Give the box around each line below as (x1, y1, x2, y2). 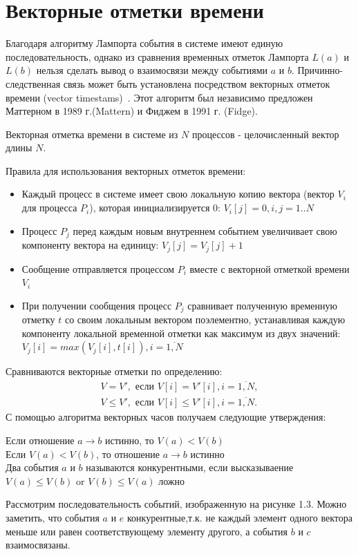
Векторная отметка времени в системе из (6, 126, 178, 141)
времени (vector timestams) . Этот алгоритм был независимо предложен (6, 90, 313, 104)
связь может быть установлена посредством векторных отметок (63, 76, 330, 90)
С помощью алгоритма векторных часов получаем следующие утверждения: (6, 410, 326, 424)
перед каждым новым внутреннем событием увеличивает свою (73, 223, 337, 238)
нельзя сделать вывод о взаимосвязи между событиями (36, 63, 268, 77)
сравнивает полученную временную (187, 298, 337, 312)
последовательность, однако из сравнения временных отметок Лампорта (6, 49, 309, 64)
